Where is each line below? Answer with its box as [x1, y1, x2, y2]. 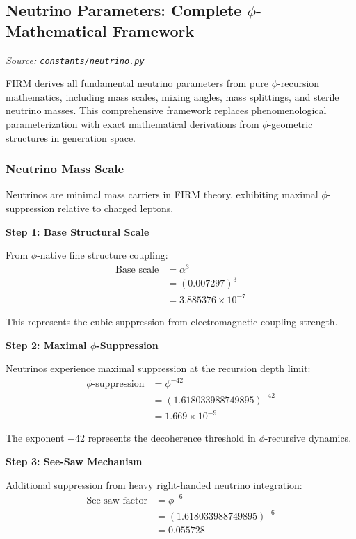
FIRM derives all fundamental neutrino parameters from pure [6, 76, 269, 90]
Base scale [115, 264, 159, 275]
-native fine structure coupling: [37, 248, 168, 262]
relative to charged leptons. [57, 201, 174, 216]
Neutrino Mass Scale [6, 160, 124, 177]
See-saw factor [86, 495, 148, 506]
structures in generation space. [6, 130, 136, 145]
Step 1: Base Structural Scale [6, 224, 149, 239]
